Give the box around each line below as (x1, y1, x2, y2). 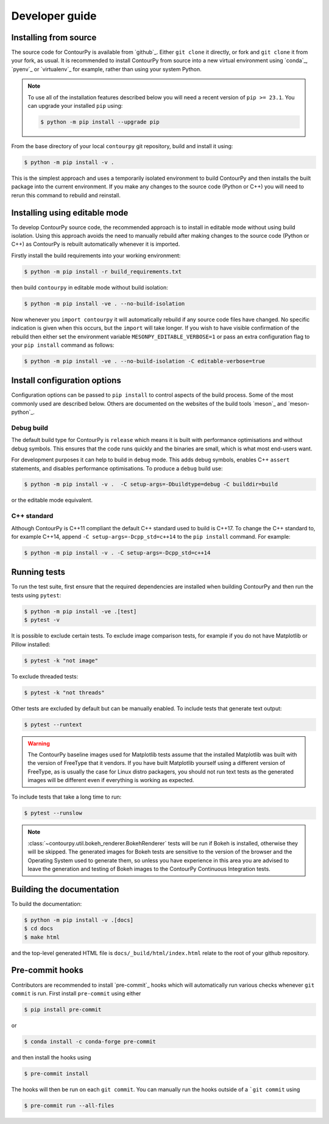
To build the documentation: (11, 900, 82, 908)
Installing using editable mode (11, 207, 129, 218)
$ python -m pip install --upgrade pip (40, 119, 160, 125)
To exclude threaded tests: (11, 672, 79, 680)
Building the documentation (11, 884, 119, 894)
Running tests (11, 567, 66, 577)
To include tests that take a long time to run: (11, 793, 122, 801)
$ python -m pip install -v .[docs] (24, 916, 134, 923)
